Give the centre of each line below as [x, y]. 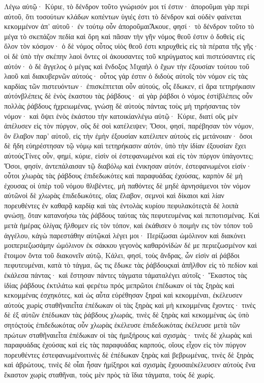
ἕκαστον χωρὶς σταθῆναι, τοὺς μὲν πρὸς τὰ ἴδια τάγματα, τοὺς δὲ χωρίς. [110, 374]
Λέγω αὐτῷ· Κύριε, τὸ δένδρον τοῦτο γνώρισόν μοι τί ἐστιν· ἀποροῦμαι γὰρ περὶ [127, 6]
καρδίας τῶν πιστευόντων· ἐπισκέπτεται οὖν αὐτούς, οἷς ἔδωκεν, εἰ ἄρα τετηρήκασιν [130, 86]
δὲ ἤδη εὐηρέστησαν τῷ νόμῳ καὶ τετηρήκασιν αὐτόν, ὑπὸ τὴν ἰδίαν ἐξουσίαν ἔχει [125, 146]
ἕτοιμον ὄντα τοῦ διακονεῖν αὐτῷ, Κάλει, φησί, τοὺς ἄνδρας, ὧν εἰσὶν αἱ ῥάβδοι [122, 255]
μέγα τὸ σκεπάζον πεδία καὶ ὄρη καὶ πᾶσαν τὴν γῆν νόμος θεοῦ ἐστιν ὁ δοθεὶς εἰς [124, 36]
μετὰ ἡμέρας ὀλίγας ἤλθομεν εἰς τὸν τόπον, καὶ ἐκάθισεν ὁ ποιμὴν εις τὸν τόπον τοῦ [128, 225]
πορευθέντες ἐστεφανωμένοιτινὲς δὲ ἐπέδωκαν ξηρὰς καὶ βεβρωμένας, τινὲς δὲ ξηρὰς [129, 354]
